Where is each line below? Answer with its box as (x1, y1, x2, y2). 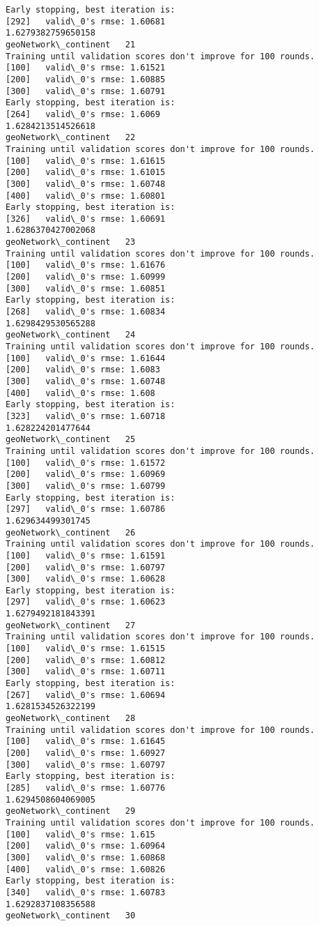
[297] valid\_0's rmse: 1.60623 (6, 597, 166, 607)
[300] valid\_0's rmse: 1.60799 (6, 480, 166, 491)
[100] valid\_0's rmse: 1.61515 (6, 644, 166, 654)
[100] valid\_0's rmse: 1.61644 (6, 353, 166, 363)
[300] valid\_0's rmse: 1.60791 (6, 86, 166, 96)
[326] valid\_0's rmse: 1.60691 (6, 213, 166, 224)
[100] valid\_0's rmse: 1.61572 (6, 457, 166, 468)
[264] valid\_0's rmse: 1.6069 (6, 109, 160, 119)
